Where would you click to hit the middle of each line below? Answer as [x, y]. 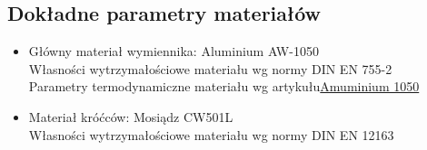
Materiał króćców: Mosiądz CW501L [131, 116]
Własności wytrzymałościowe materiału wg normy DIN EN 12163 [211, 134]
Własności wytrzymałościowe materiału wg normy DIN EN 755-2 [210, 68]
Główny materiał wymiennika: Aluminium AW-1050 [174, 51]
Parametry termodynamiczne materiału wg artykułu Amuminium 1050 [224, 86]
